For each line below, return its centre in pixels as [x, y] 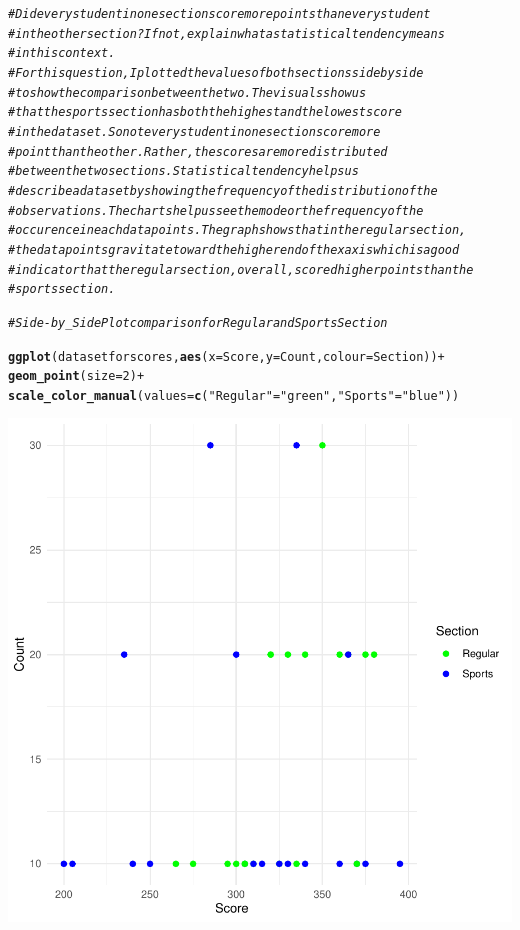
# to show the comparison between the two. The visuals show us [187, 92]
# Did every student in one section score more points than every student [219, 14]
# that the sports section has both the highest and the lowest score [205, 112]
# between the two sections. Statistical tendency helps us [183, 171]
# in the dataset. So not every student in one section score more [194, 131]
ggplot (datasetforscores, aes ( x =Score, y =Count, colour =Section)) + [226, 356]
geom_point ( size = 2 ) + [76, 376]
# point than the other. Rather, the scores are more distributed [198, 151]
